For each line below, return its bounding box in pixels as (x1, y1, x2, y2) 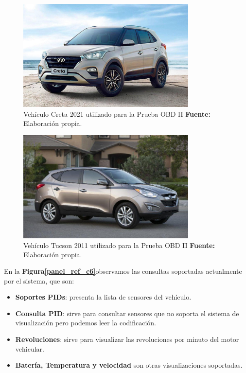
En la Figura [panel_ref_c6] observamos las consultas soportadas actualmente (4, 266, 242, 276)
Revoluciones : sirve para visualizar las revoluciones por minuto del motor (15, 334, 239, 344)
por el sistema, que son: (4, 275, 74, 285)
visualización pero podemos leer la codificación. (15, 318, 156, 328)
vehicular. (15, 343, 44, 354)
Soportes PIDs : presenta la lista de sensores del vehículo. (15, 292, 192, 302)
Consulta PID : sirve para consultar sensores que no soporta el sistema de (15, 308, 239, 318)
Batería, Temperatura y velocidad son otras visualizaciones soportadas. (15, 360, 243, 370)
